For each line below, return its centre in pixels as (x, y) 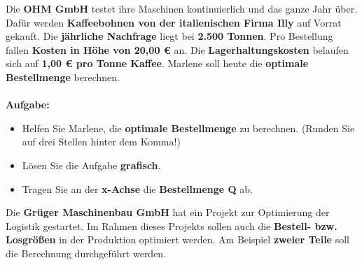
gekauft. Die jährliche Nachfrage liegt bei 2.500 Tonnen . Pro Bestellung (169, 36)
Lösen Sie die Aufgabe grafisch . (91, 165)
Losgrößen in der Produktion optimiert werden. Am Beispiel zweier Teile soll (177, 239)
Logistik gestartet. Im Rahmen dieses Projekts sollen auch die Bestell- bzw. (172, 225)
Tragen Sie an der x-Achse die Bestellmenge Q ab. (137, 188)
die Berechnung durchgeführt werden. (86, 253)
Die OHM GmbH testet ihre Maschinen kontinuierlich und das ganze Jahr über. (182, 8)
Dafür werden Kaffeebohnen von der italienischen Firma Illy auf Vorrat (174, 22)
